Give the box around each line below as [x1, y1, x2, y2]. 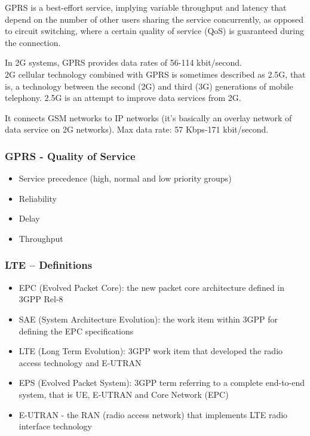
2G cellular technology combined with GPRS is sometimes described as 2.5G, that [5, 67, 306, 80]
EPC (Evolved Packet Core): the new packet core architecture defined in [19, 281, 285, 293]
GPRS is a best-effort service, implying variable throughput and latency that [5, 1, 287, 13]
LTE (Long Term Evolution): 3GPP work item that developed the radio [19, 345, 283, 357]
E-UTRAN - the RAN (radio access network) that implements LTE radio [19, 408, 288, 420]
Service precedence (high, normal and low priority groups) [19, 172, 232, 185]
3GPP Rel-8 [19, 293, 63, 305]
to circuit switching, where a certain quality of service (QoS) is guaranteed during [5, 24, 304, 37]
